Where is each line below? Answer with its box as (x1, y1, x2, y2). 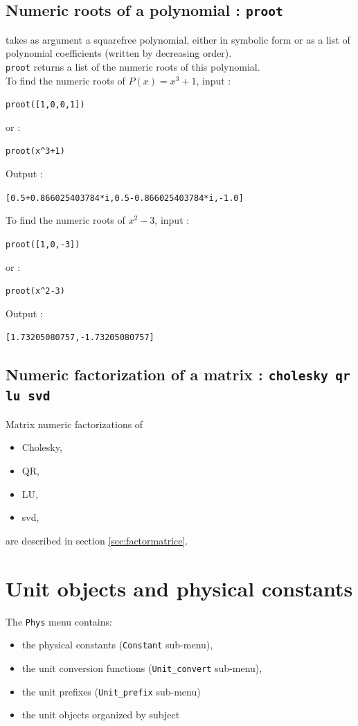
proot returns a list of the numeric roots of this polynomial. (6, 59, 260, 73)
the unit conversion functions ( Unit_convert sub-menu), (21, 660, 262, 675)
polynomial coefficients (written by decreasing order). (6, 46, 232, 60)
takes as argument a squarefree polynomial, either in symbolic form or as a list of (6, 32, 350, 46)
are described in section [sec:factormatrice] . (6, 533, 188, 547)
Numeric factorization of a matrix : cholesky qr (6, 363, 350, 384)
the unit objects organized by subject (21, 707, 180, 722)
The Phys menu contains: (6, 614, 112, 628)
